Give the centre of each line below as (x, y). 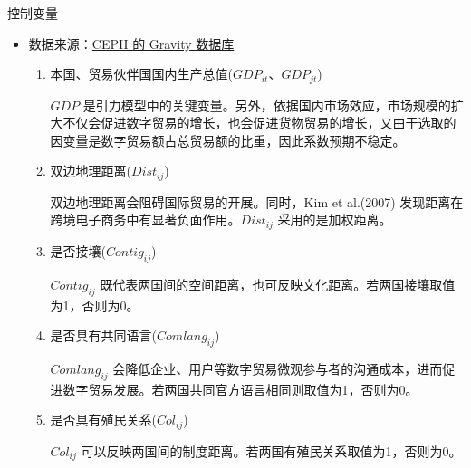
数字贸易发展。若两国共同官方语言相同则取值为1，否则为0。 (240, 389)
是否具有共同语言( (104, 335)
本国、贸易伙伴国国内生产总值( (142, 74)
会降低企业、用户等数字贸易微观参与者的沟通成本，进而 (278, 368)
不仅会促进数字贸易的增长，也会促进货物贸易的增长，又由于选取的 (260, 123)
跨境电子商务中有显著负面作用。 (145, 220)
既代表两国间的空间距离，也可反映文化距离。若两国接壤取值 (278, 284)
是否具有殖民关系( (104, 420)
